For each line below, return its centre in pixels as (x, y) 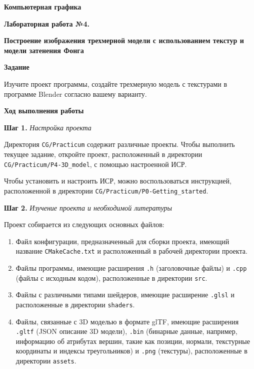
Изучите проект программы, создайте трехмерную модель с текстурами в (116, 83)
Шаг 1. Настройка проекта (48, 127)
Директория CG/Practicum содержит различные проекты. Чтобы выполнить (119, 144)
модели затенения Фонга (44, 50)
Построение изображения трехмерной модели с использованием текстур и (124, 40)
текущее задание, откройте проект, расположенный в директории (103, 154)
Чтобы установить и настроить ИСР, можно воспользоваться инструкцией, (118, 181)
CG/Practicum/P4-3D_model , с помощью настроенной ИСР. (95, 164)
